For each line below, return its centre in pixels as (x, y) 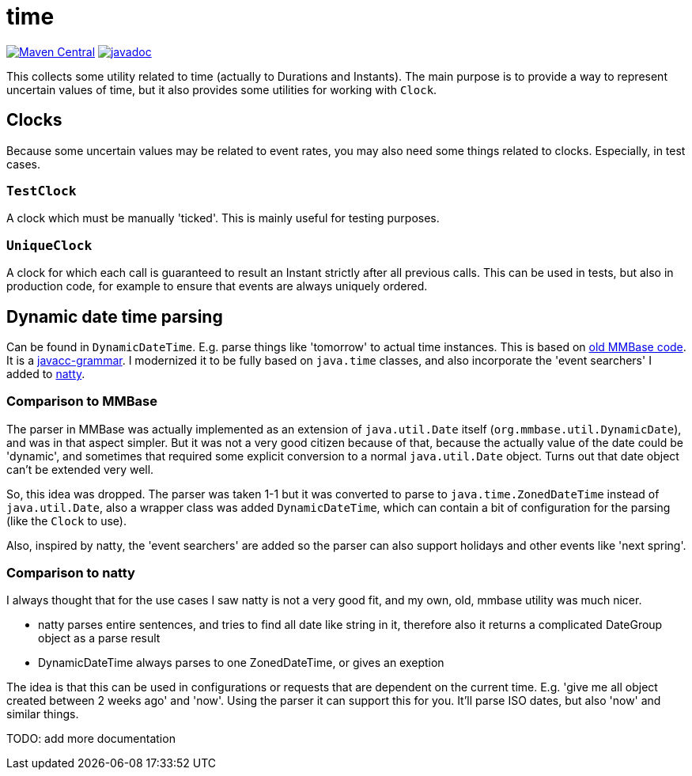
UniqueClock (49, 245)
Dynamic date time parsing (115, 316)
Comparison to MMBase (82, 401)
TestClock (42, 191)
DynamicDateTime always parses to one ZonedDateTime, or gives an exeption (241, 663)
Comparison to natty (71, 573)
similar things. (43, 714)
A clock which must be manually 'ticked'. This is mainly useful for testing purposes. (223, 218)
